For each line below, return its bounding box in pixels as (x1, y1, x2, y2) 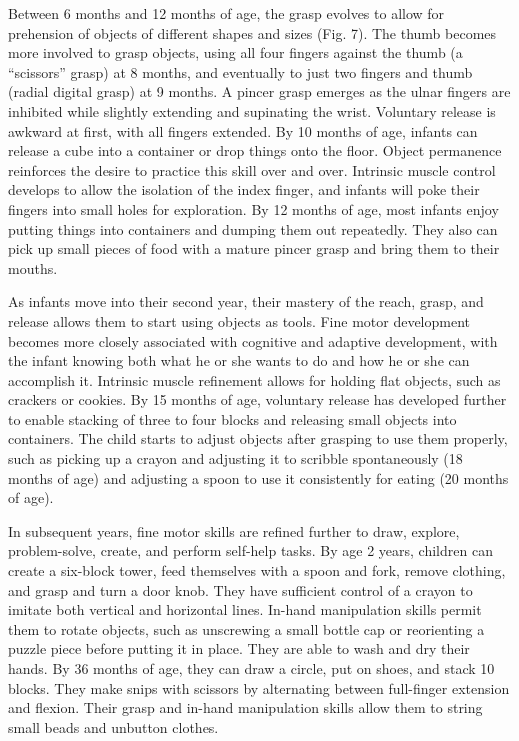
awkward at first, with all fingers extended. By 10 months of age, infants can (8, 120, 478, 141)
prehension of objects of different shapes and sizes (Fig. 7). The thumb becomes (8, 22, 497, 43)
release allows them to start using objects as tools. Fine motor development (8, 310, 471, 331)
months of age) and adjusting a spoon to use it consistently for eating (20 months (8, 467, 509, 488)
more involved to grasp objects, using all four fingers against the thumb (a (8, 42, 463, 63)
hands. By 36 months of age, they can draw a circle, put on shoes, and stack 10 (8, 658, 495, 678)
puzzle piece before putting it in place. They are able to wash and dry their (8, 638, 470, 659)
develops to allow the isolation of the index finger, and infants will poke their (8, 179, 480, 200)
